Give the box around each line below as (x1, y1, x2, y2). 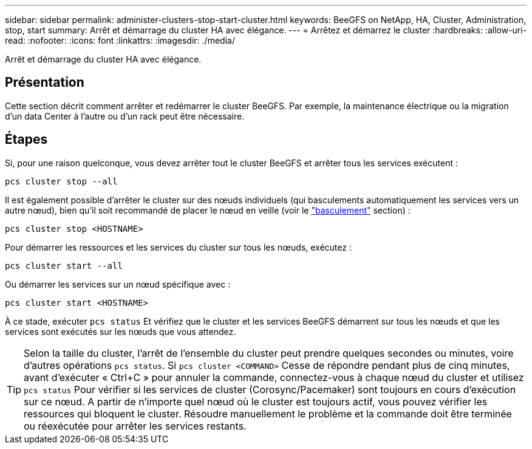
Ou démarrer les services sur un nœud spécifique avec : (5, 279, 231, 289)
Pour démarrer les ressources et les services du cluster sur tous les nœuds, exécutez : (5, 241, 352, 252)
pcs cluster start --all (5, 260, 123, 271)
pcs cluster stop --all (5, 176, 118, 186)
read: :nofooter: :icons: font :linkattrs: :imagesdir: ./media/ (5, 35, 235, 46)
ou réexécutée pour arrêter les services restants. (24, 419, 247, 432)
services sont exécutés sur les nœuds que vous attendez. (5, 326, 236, 337)
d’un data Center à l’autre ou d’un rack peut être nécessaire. (5, 110, 245, 121)
